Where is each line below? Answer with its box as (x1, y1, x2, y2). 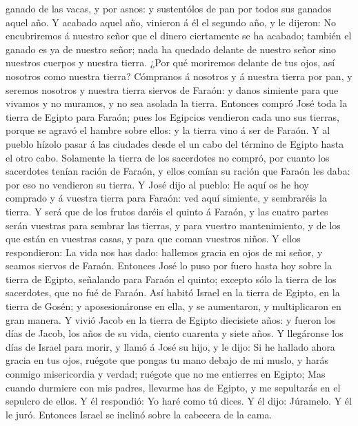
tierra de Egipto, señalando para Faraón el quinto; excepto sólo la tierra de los (6, 271, 337, 286)
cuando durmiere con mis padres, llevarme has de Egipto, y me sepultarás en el (6, 380, 341, 394)
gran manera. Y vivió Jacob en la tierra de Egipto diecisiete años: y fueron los (6, 312, 336, 327)
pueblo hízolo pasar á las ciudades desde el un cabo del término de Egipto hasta (6, 136, 344, 151)
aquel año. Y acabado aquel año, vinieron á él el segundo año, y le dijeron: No (6, 14, 336, 29)
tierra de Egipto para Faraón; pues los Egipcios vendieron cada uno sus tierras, (6, 109, 339, 124)
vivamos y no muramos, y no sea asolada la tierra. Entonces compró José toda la (6, 96, 348, 110)
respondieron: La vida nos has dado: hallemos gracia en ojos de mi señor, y (6, 244, 323, 259)
